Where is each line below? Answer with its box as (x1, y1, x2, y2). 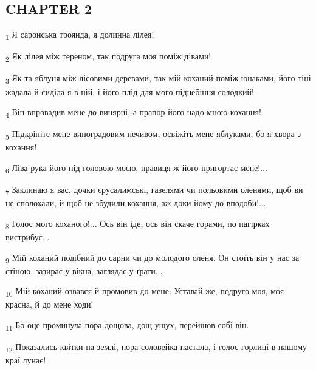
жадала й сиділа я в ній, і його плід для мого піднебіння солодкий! (5, 85, 254, 98)
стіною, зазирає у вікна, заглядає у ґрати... (5, 264, 163, 277)
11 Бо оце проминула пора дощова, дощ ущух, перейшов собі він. (5, 318, 249, 332)
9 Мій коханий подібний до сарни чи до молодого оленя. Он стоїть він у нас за (5, 251, 300, 265)
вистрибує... (5, 230, 50, 243)
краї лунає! (5, 354, 46, 366)
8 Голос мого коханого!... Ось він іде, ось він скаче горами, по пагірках (5, 217, 270, 231)
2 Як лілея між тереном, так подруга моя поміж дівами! (5, 50, 211, 64)
